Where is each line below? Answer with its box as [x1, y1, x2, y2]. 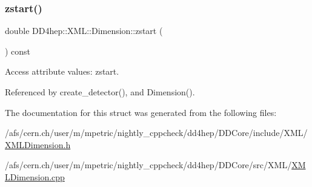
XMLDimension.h [5, 138, 71, 151]
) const [5, 44, 31, 57]
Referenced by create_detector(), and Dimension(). [5, 86, 195, 98]
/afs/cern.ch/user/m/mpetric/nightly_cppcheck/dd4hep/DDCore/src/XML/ [5, 158, 292, 171]
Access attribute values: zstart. [5, 65, 119, 78]
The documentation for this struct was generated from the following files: [5, 106, 277, 118]
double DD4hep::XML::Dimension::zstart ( [5, 24, 163, 37]
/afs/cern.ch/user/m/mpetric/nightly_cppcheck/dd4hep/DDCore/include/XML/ [5, 126, 308, 139]
